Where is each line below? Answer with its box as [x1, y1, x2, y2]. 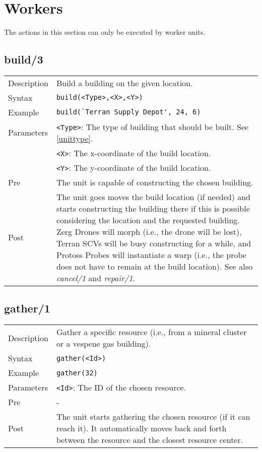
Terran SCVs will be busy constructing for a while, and [56, 237, 251, 249]
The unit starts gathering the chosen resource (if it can [56, 411, 250, 423]
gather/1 [4, 300, 50, 316]
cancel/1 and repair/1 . [56, 272, 135, 284]
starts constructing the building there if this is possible [56, 202, 250, 214]
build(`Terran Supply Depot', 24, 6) [56, 108, 201, 116]
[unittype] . [56, 132, 93, 144]
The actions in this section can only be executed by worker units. [4, 27, 206, 37]
